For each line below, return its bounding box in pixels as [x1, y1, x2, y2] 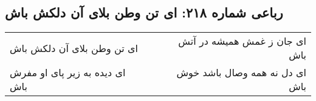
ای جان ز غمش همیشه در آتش [178, 34, 306, 48]
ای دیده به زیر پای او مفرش [10, 65, 126, 80]
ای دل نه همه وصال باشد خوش [176, 65, 306, 80]
